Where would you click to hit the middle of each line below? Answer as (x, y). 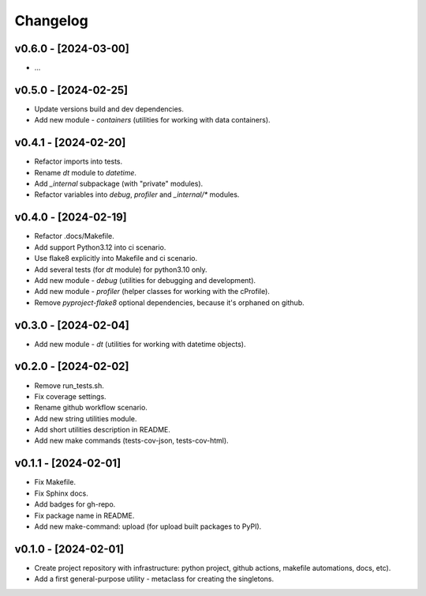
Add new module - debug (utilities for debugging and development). (145, 280)
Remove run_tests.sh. (69, 385)
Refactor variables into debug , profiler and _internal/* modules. (137, 194)
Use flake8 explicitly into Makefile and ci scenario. (116, 258)
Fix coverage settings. (70, 396)
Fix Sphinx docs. (61, 493)
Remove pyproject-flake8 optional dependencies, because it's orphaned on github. (170, 302)
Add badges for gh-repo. (75, 504)
